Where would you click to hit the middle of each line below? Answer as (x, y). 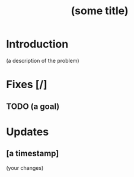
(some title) (100, 11)
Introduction (37, 44)
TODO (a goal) (33, 106)
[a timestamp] (33, 154)
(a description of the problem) (43, 60)
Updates (28, 132)
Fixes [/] (27, 85)
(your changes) (25, 168)
